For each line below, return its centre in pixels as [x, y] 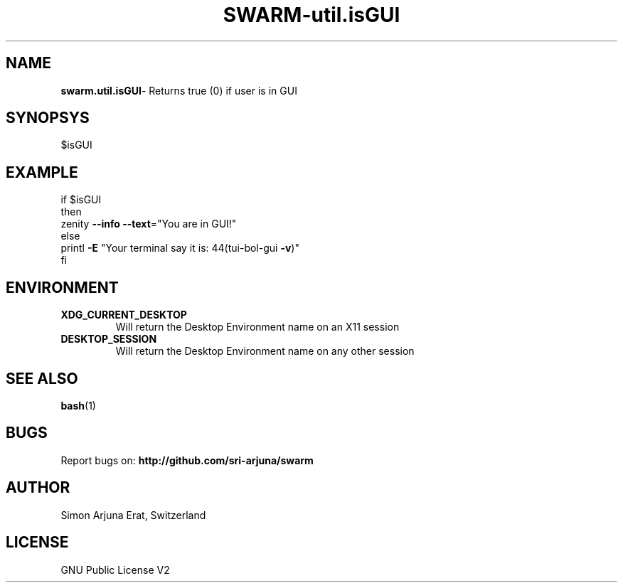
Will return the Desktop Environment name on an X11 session [257, 327]
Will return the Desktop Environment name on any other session [265, 351]
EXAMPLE [42, 172]
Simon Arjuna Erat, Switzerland [133, 515]
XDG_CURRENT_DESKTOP [124, 315]
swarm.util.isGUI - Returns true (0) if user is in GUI [179, 90]
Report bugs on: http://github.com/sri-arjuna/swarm [187, 460]
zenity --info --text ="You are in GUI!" [149, 224]
